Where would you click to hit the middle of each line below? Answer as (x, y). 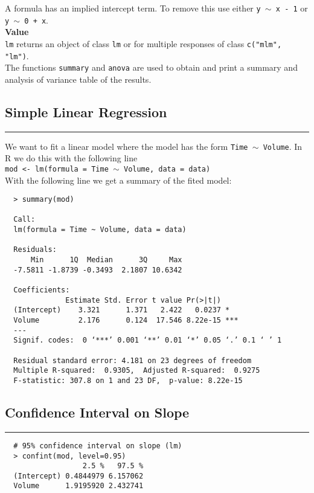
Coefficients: (42, 290)
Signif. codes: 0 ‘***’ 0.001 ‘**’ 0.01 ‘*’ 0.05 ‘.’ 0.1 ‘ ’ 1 (148, 340)
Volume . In (283, 146)
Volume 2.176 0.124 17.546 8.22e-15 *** (126, 321)
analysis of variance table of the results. (78, 79)
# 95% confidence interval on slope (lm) (98, 446)
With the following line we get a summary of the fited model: (118, 180)
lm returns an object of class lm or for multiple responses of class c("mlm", (143, 43)
